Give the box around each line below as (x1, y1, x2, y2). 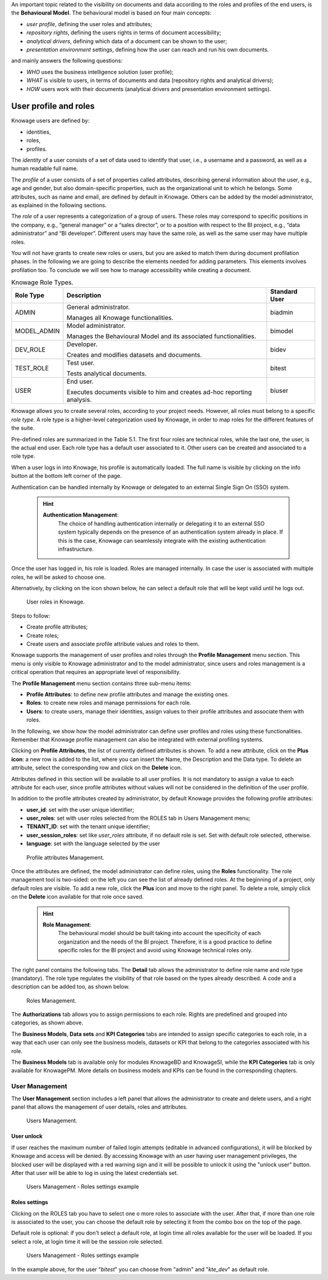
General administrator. (66, 303, 131, 311)
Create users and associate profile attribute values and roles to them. (26, 641, 200, 648)
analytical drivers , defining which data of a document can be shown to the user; (26, 37, 227, 45)
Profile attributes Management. (26, 854, 104, 861)
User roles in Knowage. (26, 598, 85, 605)
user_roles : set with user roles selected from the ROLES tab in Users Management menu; (26, 814, 250, 822)
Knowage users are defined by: (11, 117, 90, 124)
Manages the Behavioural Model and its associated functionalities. (66, 332, 256, 341)
